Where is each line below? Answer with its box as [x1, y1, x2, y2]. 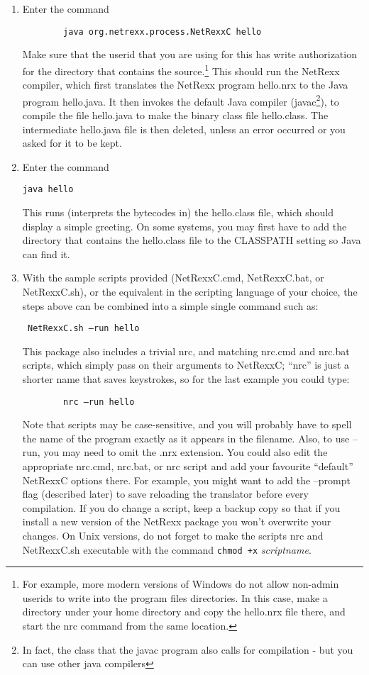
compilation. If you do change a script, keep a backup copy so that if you [22, 500, 341, 515]
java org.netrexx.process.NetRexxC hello [63, 26, 262, 37]
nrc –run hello [63, 396, 135, 407]
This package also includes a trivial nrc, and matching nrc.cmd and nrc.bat [22, 343, 350, 358]
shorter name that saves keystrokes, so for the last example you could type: [22, 371, 350, 386]
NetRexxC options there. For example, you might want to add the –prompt [22, 472, 351, 487]
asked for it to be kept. [22, 135, 122, 150]
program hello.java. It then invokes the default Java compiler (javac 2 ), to [22, 91, 339, 108]
